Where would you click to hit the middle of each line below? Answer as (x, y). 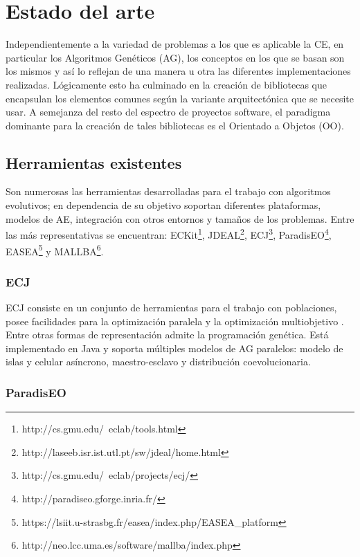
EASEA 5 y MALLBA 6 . (55, 250)
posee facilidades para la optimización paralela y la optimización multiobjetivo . (175, 321)
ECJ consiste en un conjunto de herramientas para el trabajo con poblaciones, (171, 307)
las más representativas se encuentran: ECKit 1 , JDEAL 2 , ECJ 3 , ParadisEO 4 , (169, 234)
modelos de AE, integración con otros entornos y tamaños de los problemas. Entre (180, 218)
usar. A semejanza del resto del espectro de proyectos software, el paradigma (168, 112)
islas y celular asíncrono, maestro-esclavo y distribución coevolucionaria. (158, 362)
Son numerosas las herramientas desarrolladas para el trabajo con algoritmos (168, 191)
